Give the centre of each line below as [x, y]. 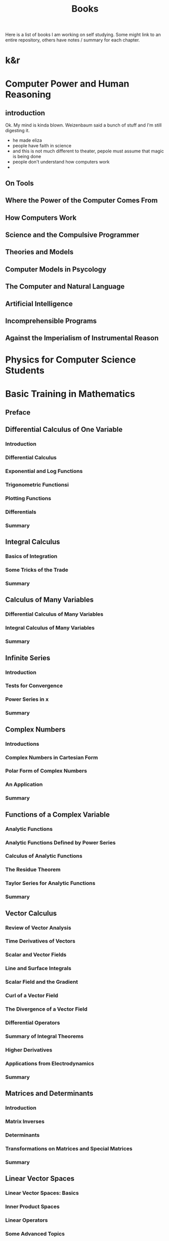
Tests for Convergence [34, 686]
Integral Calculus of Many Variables [50, 628]
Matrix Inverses [25, 1121]
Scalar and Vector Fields [36, 955]
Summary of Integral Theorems [45, 1036]
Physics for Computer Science [71, 360]
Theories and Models [39, 252]
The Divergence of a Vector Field [46, 1009]
